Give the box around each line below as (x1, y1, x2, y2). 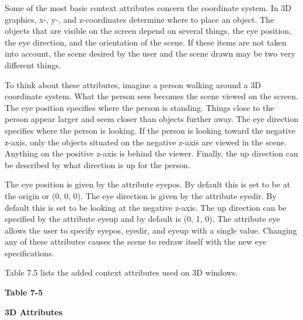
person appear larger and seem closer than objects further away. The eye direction (5, 113, 299, 125)
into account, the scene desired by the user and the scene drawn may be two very (5, 47, 295, 60)
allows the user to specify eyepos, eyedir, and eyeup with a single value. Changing (5, 224, 297, 236)
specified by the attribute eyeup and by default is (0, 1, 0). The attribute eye (5, 213, 280, 225)
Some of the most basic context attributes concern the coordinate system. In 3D (5, 2, 292, 13)
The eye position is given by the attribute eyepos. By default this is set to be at (5, 178, 291, 190)
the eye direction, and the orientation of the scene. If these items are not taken (5, 36, 287, 48)
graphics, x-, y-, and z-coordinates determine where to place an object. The (5, 13, 274, 25)
